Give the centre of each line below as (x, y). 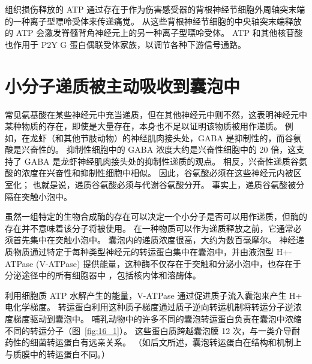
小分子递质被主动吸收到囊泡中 (123, 85)
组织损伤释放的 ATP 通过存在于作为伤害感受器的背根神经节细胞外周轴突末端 (155, 9)
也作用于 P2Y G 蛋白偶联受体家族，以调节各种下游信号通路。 (126, 44)
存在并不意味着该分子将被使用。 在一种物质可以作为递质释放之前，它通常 (149, 228)
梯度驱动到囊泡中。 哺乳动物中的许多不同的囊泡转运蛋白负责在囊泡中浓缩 (157, 318)
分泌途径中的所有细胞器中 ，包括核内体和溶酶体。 (103, 275)
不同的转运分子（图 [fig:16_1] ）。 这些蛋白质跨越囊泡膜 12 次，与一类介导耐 (152, 330)
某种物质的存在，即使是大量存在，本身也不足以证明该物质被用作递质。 (143, 126)
